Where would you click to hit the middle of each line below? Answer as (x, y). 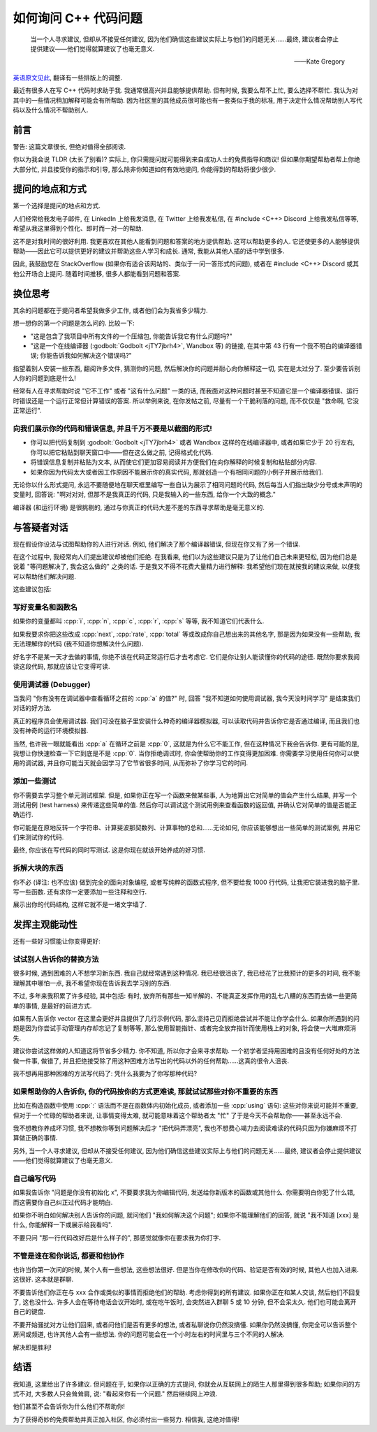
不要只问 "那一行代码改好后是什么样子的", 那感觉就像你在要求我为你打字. (117, 1238)
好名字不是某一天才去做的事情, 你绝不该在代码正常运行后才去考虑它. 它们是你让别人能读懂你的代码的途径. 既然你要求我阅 (186, 656)
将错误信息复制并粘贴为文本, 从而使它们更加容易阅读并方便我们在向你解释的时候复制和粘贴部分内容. (174, 462)
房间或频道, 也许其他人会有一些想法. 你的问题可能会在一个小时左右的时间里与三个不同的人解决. (149, 1334)
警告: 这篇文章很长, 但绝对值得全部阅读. (69, 146)
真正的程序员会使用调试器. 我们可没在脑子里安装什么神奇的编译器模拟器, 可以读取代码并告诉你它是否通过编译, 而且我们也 (186, 721)
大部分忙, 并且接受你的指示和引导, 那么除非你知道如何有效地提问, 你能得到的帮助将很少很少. (144, 169)
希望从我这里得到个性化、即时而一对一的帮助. (78, 229)
